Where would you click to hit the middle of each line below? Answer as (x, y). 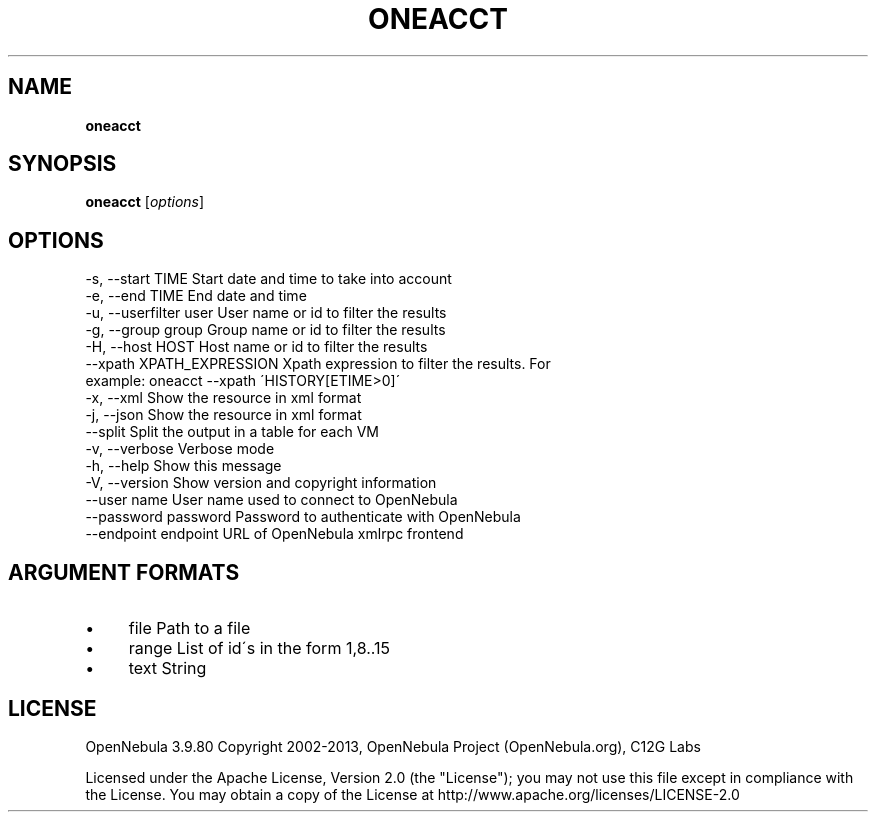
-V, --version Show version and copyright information (261, 483)
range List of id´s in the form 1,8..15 (259, 648)
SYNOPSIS (62, 164)
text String (167, 668)
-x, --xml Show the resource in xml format (223, 398)
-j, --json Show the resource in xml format (223, 415)
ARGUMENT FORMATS (124, 572)
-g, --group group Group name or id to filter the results (265, 330)
